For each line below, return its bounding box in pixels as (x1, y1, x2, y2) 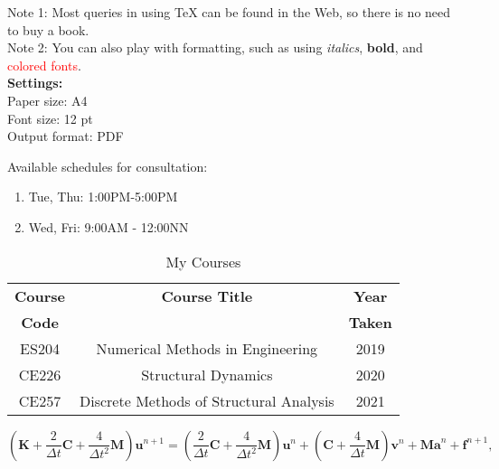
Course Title (161, 285, 253, 306)
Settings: (7, 73, 63, 92)
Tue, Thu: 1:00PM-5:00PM (28, 187, 178, 206)
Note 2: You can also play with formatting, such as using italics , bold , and (7, 38, 423, 57)
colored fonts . (7, 55, 81, 74)
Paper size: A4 (7, 90, 88, 109)
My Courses (165, 250, 241, 272)
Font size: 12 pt (7, 108, 93, 127)
